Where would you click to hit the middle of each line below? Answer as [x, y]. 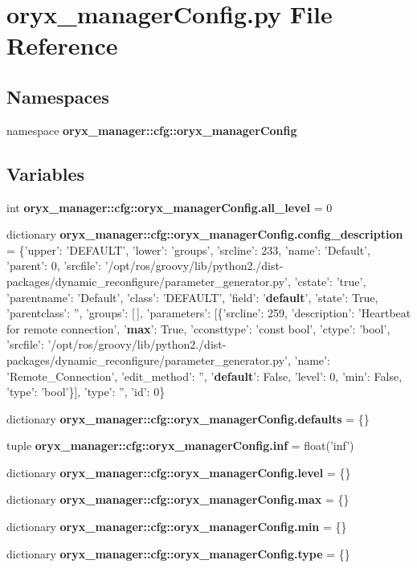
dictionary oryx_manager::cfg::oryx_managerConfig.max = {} [178, 499]
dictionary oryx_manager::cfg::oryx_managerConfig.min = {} [177, 527]
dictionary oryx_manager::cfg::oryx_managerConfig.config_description [205, 234]
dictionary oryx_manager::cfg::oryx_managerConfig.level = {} [179, 472]
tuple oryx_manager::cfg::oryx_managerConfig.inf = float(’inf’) [180, 445]
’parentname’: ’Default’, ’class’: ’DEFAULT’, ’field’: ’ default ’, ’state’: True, [192, 297]
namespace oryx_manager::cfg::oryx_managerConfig [152, 130]
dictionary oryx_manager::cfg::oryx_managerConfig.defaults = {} [188, 418]
